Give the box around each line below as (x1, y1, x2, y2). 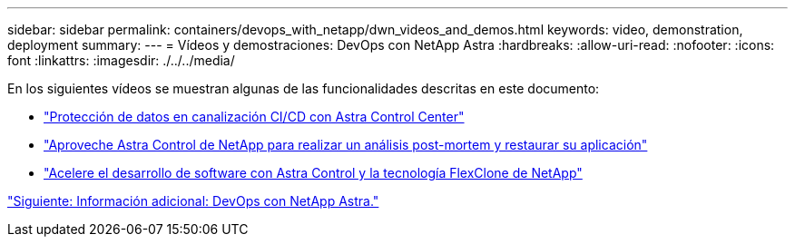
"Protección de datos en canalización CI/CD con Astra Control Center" (44, 109, 465, 124)
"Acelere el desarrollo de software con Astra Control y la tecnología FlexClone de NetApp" (44, 165, 583, 181)
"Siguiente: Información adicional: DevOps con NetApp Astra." (7, 193, 379, 209)
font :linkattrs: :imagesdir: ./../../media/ (7, 53, 235, 68)
